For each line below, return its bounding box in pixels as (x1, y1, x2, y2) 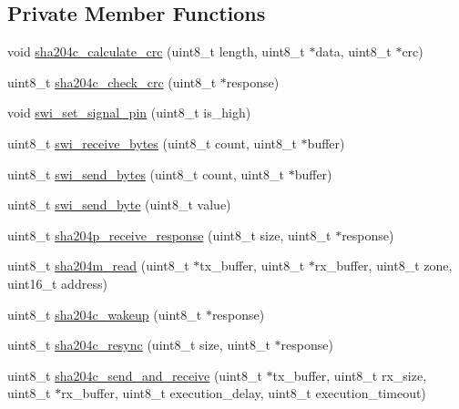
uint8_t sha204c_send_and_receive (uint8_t (7, 365, 262, 384)
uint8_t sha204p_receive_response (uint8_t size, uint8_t (7, 225, 331, 244)
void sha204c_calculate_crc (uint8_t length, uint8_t (7, 42, 305, 61)
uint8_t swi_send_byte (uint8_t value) (7, 195, 231, 214)
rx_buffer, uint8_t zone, (314, 256, 453, 275)
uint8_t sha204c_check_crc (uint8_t (7, 72, 217, 91)
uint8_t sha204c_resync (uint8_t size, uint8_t (7, 335, 270, 354)
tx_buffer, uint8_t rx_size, (272, 365, 427, 384)
